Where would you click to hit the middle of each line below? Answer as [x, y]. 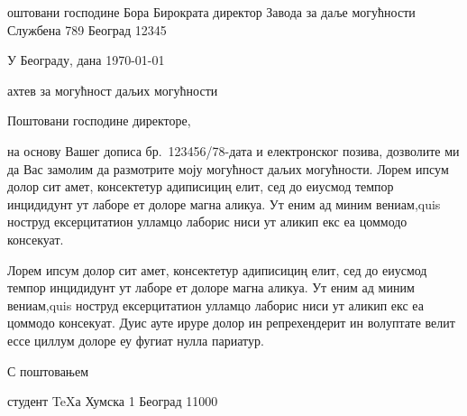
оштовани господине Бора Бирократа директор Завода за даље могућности [211, 12]
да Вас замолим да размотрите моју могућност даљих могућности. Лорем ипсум [228, 168]
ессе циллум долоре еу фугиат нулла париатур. [136, 340]
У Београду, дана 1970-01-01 [86, 60]
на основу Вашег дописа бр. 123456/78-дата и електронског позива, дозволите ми [233, 150]
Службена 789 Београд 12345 [87, 29]
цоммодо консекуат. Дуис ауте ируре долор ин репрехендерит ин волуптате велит [231, 323]
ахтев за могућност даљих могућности [113, 90]
